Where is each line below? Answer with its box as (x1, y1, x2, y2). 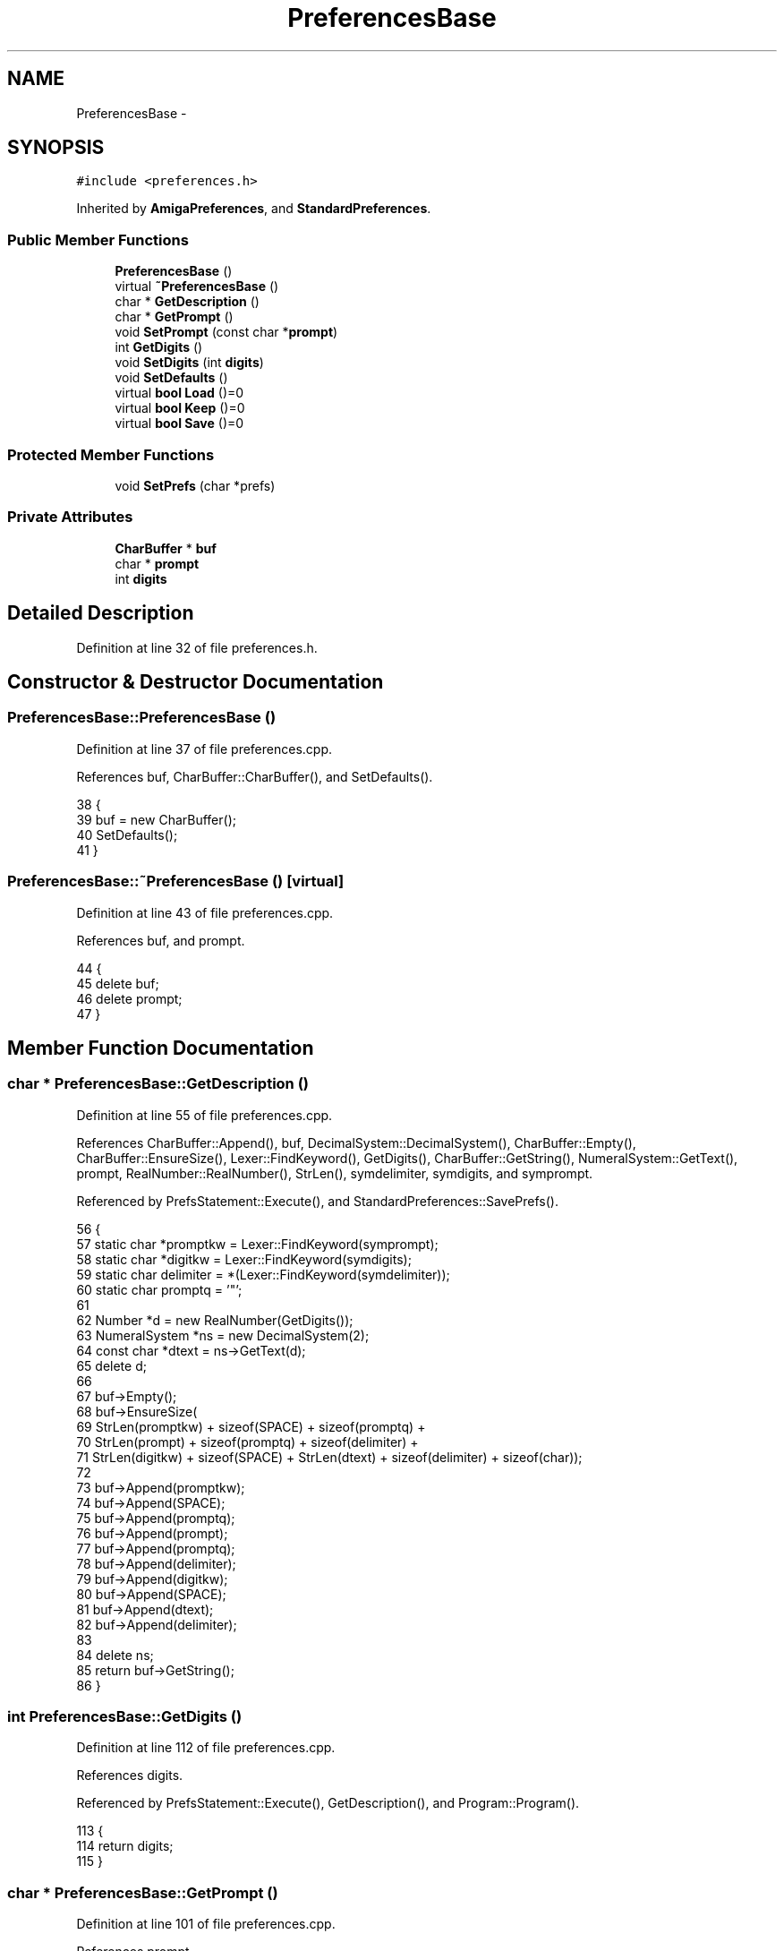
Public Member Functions (7, 230, 189, 249)
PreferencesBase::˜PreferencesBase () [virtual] (7, 872, 345, 891)
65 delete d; (76, 1357, 147, 1373)
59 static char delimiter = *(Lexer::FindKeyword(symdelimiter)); (76, 1266, 450, 1282)
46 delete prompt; (76, 990, 183, 1006)
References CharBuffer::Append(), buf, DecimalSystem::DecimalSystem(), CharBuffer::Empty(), (76, 1134, 636, 1151)
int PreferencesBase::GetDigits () (7, 1707, 243, 1726)
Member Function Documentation (7, 1036, 314, 1059)
